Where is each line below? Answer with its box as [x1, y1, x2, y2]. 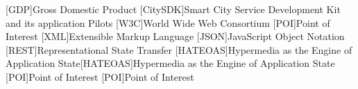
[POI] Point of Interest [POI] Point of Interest [6, 69, 194, 83]
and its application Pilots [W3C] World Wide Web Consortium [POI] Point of [6, 15, 330, 30]
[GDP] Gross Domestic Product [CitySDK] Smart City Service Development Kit [6, 2, 341, 16]
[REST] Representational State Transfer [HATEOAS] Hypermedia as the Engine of [6, 42, 352, 57]
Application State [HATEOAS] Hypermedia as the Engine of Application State [6, 56, 335, 70]
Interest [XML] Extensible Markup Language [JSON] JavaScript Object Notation [6, 29, 345, 43]
